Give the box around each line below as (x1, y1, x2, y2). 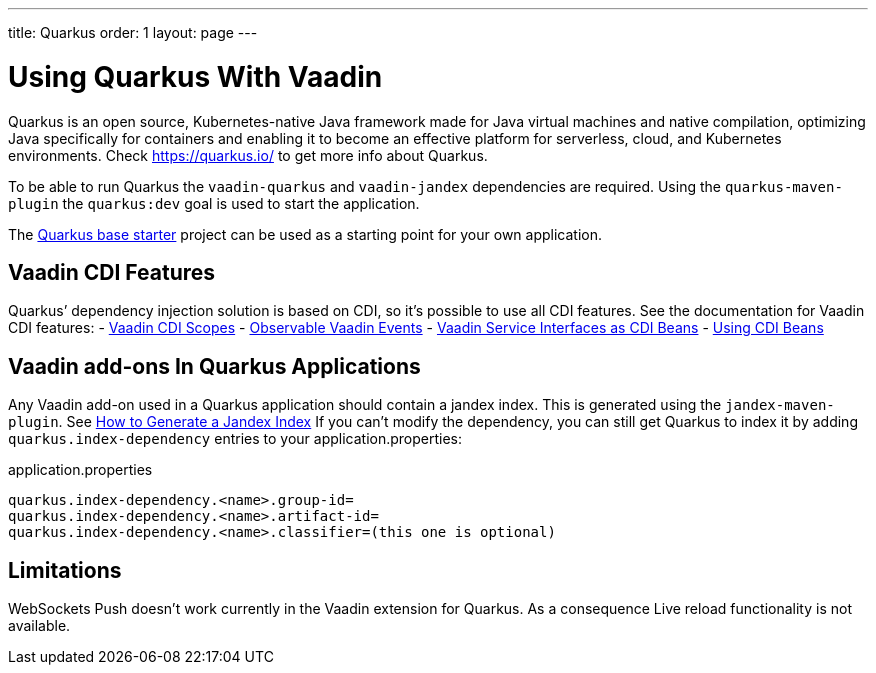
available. (8, 617, 71, 635)
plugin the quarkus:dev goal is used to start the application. (8, 194, 420, 212)
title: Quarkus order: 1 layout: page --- (8, 24, 258, 41)
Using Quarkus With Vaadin (8, 59, 383, 94)
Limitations (8, 557, 122, 583)
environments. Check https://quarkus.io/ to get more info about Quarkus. (8, 146, 488, 164)
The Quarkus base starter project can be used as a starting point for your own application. (8, 225, 603, 243)
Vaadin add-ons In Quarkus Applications (8, 353, 421, 379)
